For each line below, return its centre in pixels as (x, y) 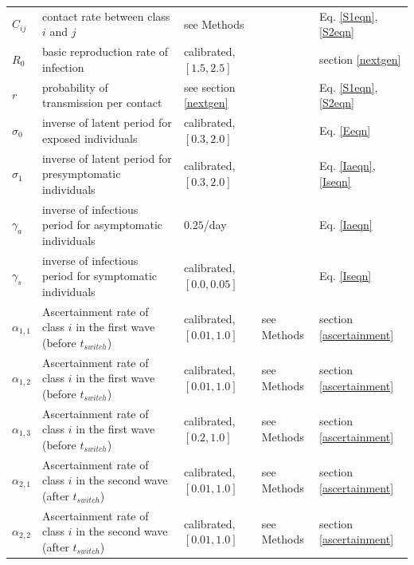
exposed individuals (90, 138)
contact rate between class (106, 16)
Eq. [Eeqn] (345, 130)
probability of (75, 87)
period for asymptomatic (102, 225)
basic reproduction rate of (105, 51)
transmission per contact (102, 103)
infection (63, 67)
